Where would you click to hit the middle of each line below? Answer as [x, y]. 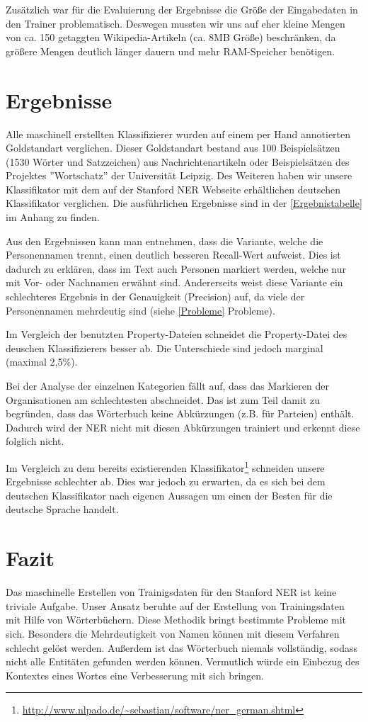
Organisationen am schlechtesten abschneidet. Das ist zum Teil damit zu [163, 399]
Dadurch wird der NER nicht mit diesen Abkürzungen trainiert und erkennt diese [183, 427]
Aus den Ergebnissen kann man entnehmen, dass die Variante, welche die [165, 241]
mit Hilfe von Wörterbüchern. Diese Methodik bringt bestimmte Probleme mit [176, 620]
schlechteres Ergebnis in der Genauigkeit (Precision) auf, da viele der [155, 297]
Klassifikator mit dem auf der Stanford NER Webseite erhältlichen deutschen [173, 189]
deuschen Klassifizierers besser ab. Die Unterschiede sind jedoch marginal [165, 348]
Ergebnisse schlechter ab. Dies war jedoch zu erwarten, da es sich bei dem [166, 481]
